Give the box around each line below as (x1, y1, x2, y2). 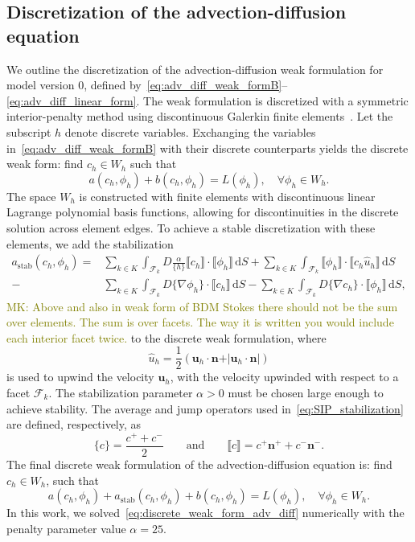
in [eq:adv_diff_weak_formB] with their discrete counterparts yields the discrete (6, 139, 409, 156)
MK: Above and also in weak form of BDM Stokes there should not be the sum (6, 298, 398, 314)
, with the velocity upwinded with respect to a (170, 368, 399, 385)
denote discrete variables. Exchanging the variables (64, 123, 316, 140)
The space (6, 187, 56, 204)
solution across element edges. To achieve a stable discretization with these (6, 219, 376, 236)
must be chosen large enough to (228, 384, 384, 401)
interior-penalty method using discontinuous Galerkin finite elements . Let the (6, 108, 393, 125)
